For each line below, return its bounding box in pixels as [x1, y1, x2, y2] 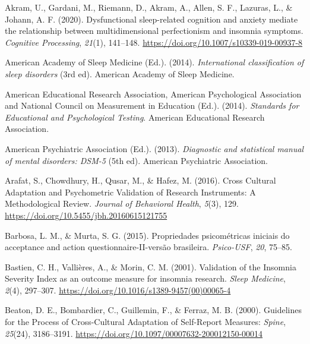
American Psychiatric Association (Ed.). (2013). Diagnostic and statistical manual [5, 142, 304, 154]
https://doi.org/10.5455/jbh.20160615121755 [5, 209, 167, 221]
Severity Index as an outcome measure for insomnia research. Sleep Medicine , [5, 272, 286, 285]
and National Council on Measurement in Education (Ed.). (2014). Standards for [5, 99, 299, 112]
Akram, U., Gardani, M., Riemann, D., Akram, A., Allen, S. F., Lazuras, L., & [5, 1, 293, 13]
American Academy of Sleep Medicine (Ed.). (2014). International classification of [5, 56, 304, 68]
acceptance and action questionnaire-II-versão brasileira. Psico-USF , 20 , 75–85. [5, 241, 292, 253]
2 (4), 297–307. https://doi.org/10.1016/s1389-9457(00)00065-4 [5, 283, 231, 296]
